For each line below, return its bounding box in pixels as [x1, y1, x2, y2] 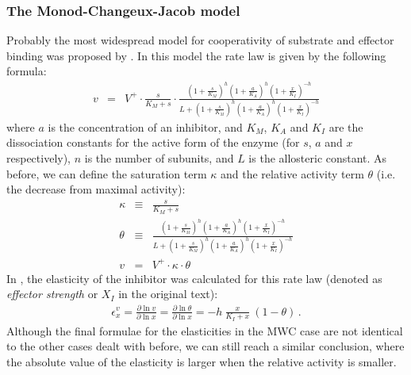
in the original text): [118, 285, 218, 302]
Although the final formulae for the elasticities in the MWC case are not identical [6, 322, 403, 339]
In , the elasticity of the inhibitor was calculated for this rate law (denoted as [6, 270, 382, 286]
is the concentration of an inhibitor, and [48, 118, 243, 135]
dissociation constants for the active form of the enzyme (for [6, 134, 300, 151]
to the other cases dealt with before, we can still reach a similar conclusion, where [6, 338, 405, 354]
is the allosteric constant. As [248, 149, 387, 166]
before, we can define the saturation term [6, 165, 207, 182]
